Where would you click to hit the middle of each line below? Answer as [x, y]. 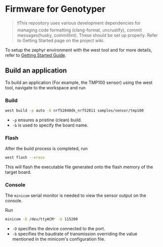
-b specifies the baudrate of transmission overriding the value [75, 234]
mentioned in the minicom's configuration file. [59, 239]
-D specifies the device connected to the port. [59, 229]
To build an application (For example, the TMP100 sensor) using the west [79, 82]
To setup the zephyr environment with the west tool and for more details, [79, 50]
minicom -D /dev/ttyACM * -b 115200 [41, 220]
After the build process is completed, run [46, 149]
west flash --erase [25, 158]
